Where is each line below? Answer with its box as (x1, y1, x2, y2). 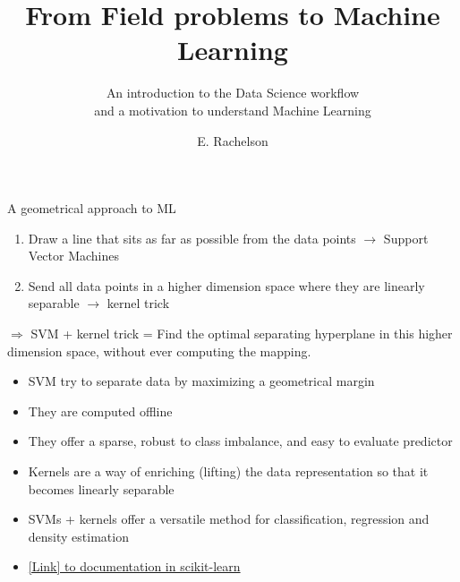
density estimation (28, 526, 129, 545)
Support (383, 228, 429, 247)
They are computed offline (28, 401, 173, 420)
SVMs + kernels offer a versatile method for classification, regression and (28, 509, 430, 528)
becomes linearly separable (28, 479, 175, 498)
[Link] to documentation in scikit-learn (28, 557, 241, 576)
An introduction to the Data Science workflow (106, 83, 360, 102)
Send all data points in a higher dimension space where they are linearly (28, 276, 425, 295)
